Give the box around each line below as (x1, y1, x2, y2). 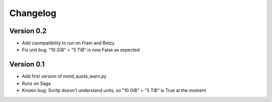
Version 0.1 (9, 60, 45, 69)
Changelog (9, 8, 56, 19)
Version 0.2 (9, 27, 47, 35)
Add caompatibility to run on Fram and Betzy (22, 40, 115, 46)
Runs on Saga (22, 80, 51, 86)
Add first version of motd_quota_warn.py (22, 73, 107, 79)
